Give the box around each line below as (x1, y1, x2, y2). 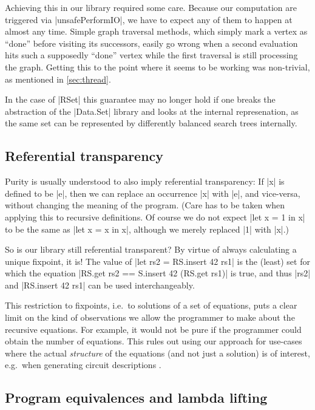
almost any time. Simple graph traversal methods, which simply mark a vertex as (5, 25, 308, 38)
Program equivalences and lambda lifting (5, 388, 268, 407)
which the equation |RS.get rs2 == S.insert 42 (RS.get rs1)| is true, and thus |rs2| (5, 267, 311, 279)
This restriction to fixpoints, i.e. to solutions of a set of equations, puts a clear (5, 299, 297, 312)
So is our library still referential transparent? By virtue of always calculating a (5, 243, 297, 256)
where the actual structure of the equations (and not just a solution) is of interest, (5, 346, 310, 359)
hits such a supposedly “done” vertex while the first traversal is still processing (5, 49, 298, 61)
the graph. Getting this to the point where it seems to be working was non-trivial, (5, 60, 310, 73)
